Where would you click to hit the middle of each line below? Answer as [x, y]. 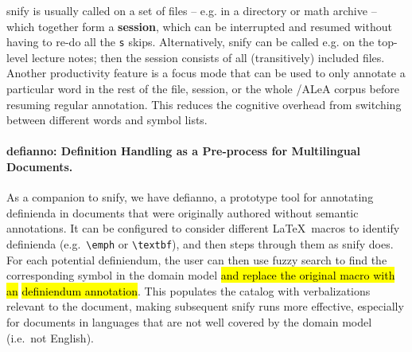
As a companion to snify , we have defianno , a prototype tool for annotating [190, 197]
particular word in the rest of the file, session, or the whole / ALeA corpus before [203, 89]
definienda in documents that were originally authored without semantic [183, 212]
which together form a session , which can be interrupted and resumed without [199, 26]
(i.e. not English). [50, 337]
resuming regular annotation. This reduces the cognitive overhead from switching [204, 104]
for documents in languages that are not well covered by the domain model [189, 322]
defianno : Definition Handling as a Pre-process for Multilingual [183, 151]
